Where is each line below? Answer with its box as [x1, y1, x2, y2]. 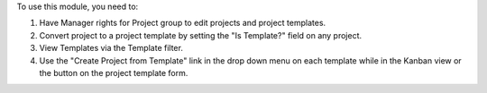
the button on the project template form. [39, 67, 188, 78]
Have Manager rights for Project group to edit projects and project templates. [39, 18, 326, 29]
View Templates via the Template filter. [39, 43, 184, 54]
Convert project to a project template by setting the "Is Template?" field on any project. [39, 30, 363, 40]
